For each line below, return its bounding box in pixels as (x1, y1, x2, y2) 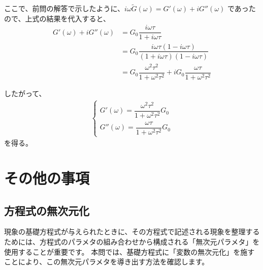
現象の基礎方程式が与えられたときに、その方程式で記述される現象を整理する (4, 226, 260, 237)
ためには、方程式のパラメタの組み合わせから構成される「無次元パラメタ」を (4, 236, 260, 247)
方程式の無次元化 (4, 202, 89, 218)
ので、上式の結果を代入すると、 (4, 13, 110, 23)
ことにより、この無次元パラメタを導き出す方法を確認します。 (4, 256, 209, 267)
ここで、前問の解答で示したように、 (4, 3, 125, 14)
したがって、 (4, 88, 46, 98)
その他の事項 (4, 167, 90, 188)
